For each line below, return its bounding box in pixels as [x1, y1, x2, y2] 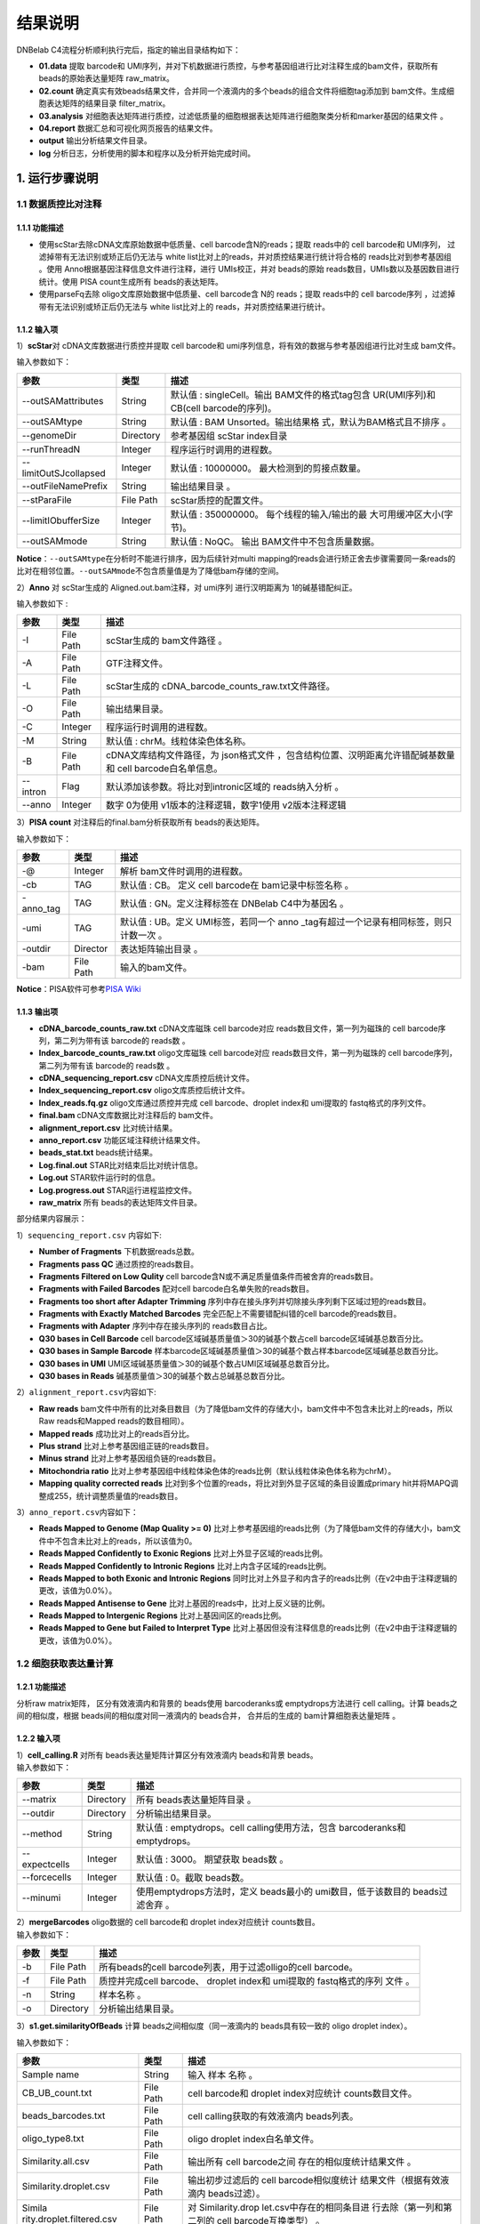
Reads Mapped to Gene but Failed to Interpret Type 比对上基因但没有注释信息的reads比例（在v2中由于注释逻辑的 [38, 1623, 458, 1633]
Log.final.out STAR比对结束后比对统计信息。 [38, 1159, 204, 1170]
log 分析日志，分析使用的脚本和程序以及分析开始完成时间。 [38, 148, 256, 158]
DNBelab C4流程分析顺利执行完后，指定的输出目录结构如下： [16, 44, 242, 55]
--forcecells [21, 1871, 72, 1883]
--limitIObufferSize [21, 514, 100, 527]
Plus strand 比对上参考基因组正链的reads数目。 [38, 1441, 213, 1451]
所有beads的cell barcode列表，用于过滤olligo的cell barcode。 [99, 1962, 358, 1974]
